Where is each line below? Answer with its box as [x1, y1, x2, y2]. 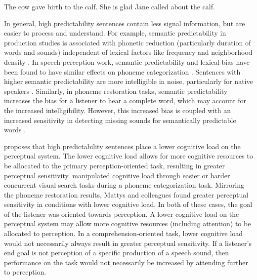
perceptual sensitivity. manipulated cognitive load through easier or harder [4, 170, 230, 180]
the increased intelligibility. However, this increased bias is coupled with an [4, 105, 231, 115]
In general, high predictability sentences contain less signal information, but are [4, 18, 245, 28]
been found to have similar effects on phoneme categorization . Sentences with [4, 66, 241, 77]
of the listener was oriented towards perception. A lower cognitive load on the [4, 208, 239, 219]
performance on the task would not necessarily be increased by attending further [4, 257, 249, 267]
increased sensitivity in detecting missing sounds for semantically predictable [4, 115, 236, 125]
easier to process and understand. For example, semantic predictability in [4, 28, 226, 38]
